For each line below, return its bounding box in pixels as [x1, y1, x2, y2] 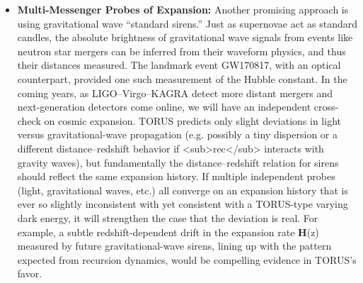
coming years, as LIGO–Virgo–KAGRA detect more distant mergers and [17, 85, 333, 100]
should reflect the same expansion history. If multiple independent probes [17, 169, 335, 184]
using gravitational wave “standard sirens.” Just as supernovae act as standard [17, 16, 357, 30]
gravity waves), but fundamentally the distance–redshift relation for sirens [17, 155, 339, 170]
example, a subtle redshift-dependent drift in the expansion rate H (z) [17, 224, 319, 239]
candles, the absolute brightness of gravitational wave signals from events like [17, 30, 353, 45]
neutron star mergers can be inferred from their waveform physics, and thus [17, 43, 346, 58]
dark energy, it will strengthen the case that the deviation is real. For [17, 210, 318, 225]
